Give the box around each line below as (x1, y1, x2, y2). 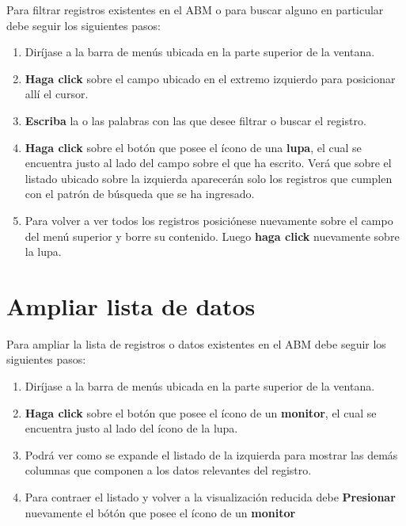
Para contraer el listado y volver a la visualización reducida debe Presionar (25, 489, 396, 505)
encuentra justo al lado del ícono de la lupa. (25, 420, 238, 436)
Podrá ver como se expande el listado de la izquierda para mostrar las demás (25, 446, 398, 463)
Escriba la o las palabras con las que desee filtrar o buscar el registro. (25, 112, 366, 128)
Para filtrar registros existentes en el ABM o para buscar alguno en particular (6, 2, 384, 17)
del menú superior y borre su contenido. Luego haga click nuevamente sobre (25, 227, 400, 244)
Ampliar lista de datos (6, 289, 256, 322)
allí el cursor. (25, 86, 89, 102)
